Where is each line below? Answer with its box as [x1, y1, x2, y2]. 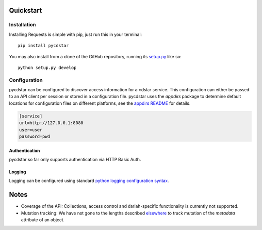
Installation [9, 21, 36, 28]
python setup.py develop [17, 65, 77, 70]
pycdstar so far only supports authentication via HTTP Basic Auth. [9, 157, 141, 162]
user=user [19, 127, 43, 132]
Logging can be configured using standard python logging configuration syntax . [9, 178, 169, 184]
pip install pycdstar [17, 43, 69, 49]
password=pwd [19, 134, 50, 139]
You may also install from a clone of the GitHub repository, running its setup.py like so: [9, 53, 182, 59]
